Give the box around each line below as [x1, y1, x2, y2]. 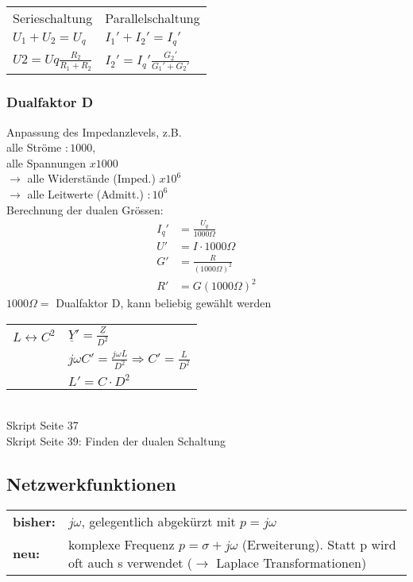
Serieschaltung [13, 9, 93, 27]
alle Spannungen [6, 154, 86, 171]
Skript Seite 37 [6, 417, 79, 434]
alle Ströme [6, 139, 62, 156]
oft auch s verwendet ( [68, 553, 193, 572]
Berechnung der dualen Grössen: [6, 201, 164, 218]
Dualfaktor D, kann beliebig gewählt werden [56, 295, 272, 311]
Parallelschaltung [105, 9, 200, 27]
